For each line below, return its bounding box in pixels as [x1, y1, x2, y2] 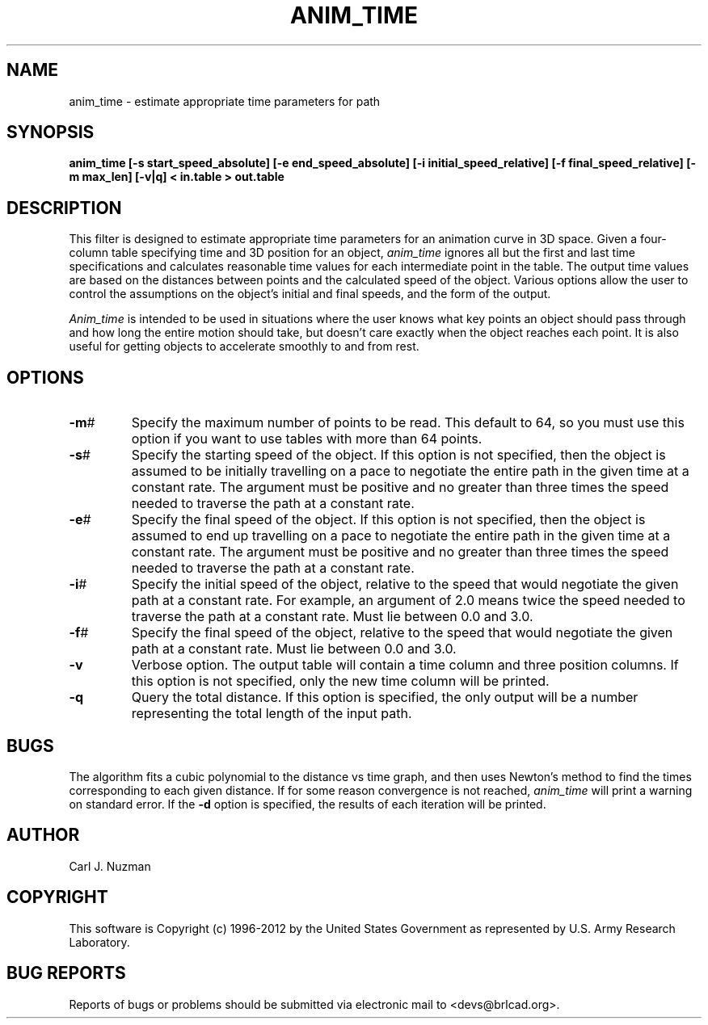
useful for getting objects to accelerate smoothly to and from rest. [69, 339, 419, 354]
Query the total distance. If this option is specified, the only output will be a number [131, 689, 638, 706]
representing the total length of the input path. [131, 705, 412, 722]
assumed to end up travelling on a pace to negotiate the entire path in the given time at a [131, 527, 671, 544]
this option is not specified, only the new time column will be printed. [131, 673, 550, 690]
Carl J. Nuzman [69, 859, 151, 873]
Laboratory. [69, 935, 130, 949]
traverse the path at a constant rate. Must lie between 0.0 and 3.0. [131, 608, 533, 625]
